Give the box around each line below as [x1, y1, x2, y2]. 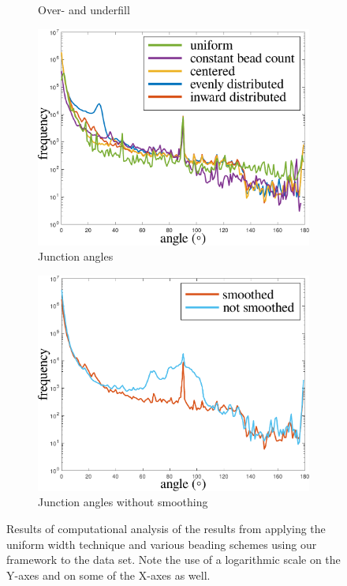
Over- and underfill [38, 2, 130, 17]
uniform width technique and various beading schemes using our [6, 535, 317, 552]
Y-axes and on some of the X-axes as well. [6, 566, 211, 583]
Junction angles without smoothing [38, 494, 208, 510]
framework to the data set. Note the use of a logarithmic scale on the [6, 551, 341, 568]
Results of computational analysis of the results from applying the [6, 520, 326, 537]
